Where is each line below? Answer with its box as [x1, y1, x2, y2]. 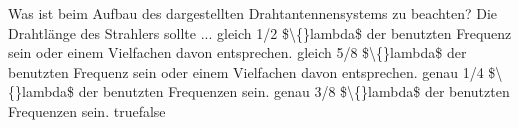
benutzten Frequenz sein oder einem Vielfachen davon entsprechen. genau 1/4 [8, 61, 484, 82]
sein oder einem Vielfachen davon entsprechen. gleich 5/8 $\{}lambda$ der [8, 42, 467, 63]
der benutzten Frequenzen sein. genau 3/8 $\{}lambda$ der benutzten [78, 81, 510, 102]
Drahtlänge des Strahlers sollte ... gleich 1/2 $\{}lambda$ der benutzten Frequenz [8, 22, 512, 43]
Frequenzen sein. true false [8, 100, 166, 121]
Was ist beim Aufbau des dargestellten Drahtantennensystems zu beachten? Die [8, 3, 498, 23]
